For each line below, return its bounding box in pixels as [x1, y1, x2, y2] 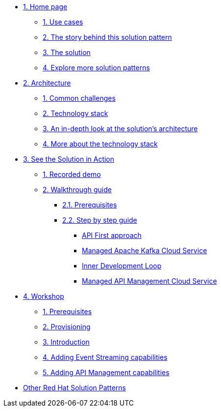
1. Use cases [43, 18, 83, 26]
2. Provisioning [43, 323, 91, 331]
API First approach [82, 231, 142, 239]
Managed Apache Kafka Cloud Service [82, 246, 207, 255]
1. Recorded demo [43, 170, 101, 178]
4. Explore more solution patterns [43, 63, 150, 72]
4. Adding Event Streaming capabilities [43, 353, 168, 361]
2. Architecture [23, 79, 71, 87]
